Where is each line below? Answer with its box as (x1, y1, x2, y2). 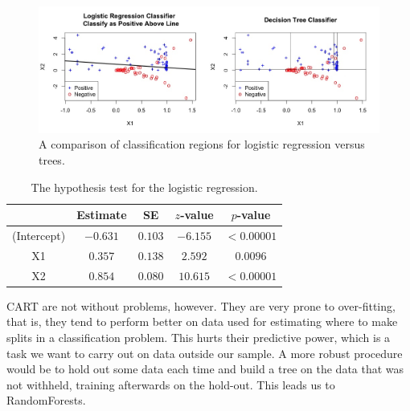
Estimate (76, 206, 127, 223)
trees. (39, 151, 65, 168)
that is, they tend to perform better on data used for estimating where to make (6, 313, 398, 330)
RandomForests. (6, 392, 86, 409)
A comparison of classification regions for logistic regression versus (39, 136, 365, 153)
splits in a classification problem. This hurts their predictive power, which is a (6, 328, 391, 345)
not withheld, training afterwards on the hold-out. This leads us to (6, 376, 335, 393)
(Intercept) (12, 227, 66, 244)
